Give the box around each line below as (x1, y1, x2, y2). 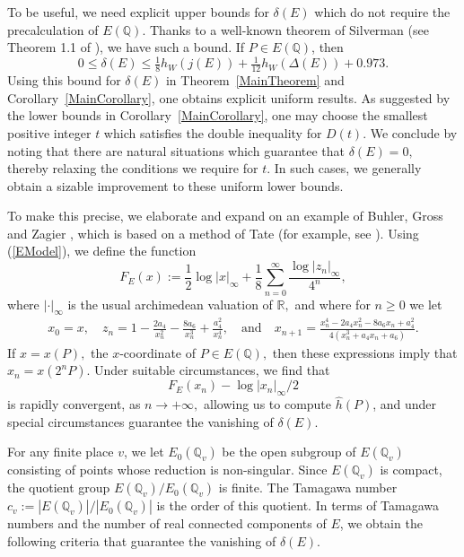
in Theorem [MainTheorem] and (165, 71, 345, 90)
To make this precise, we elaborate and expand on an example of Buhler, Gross (7, 206, 443, 225)
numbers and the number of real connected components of (7, 514, 327, 533)
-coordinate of (119, 343, 197, 361)
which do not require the (314, 3, 451, 21)
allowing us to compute (204, 395, 332, 413)
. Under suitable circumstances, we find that (86, 361, 330, 379)
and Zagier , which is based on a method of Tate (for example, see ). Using (7, 223, 419, 242)
